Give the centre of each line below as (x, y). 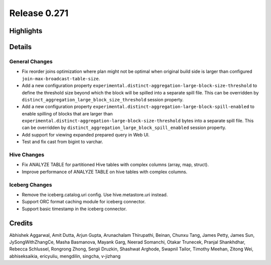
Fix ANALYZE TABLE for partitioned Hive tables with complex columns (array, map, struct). (115, 165)
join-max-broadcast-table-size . (61, 78)
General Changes (31, 61)
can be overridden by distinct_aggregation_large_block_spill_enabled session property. (124, 127)
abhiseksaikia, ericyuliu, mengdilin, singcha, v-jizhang (65, 256)
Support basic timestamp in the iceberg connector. (74, 209)
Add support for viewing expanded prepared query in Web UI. (86, 135)
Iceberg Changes (31, 185)
